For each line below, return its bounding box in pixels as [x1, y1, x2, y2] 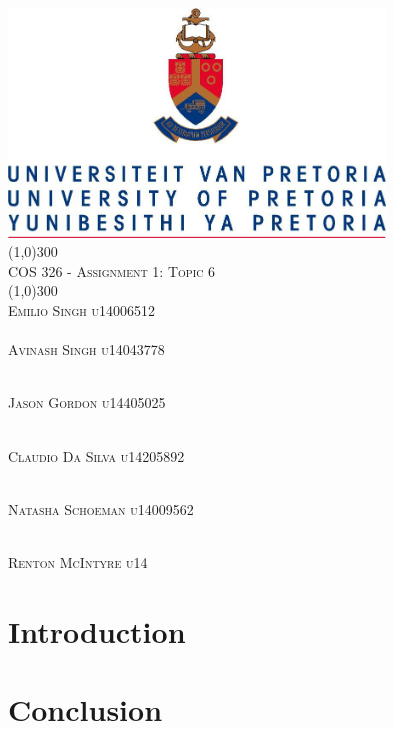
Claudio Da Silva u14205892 [8, 445, 185, 466]
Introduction [8, 610, 186, 651]
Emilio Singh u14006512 [8, 299, 156, 320]
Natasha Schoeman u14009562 [8, 498, 194, 519]
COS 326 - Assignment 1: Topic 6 [8, 260, 216, 281]
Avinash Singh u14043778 [8, 339, 165, 360]
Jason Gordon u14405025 [8, 392, 166, 413]
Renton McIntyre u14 [8, 551, 148, 572]
